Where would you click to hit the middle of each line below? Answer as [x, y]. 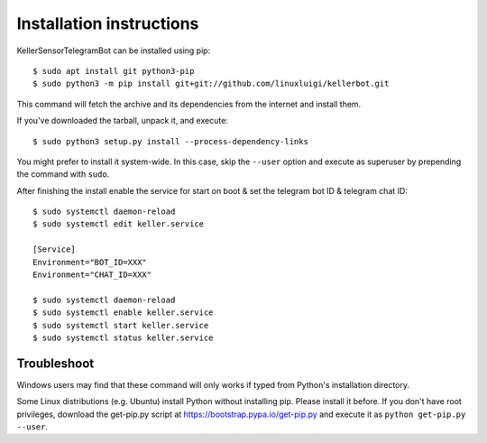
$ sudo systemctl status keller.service [123, 337]
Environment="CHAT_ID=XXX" [92, 275]
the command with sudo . [63, 174]
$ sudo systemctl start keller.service [121, 325]
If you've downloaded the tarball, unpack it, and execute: [123, 121]
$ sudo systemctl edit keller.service [119, 224]
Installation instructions [108, 23]
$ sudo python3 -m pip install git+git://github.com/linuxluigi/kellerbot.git [211, 84]
